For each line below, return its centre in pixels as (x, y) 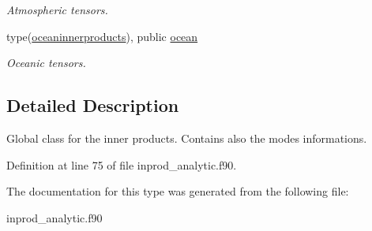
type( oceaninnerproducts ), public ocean (102, 36)
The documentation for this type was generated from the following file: (178, 191)
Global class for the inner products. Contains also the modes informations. (187, 138)
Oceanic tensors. (46, 63)
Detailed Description (93, 105)
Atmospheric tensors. (57, 9)
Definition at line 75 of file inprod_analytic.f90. (122, 164)
